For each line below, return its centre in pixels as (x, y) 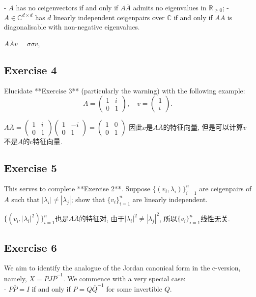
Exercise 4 (30, 70)
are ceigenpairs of (225, 188)
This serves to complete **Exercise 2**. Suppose (77, 188)
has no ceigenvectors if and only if (67, 7)
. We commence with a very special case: (124, 278)
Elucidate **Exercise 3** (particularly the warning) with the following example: (125, 90)
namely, (15, 278)
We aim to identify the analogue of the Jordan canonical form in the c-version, (122, 268)
